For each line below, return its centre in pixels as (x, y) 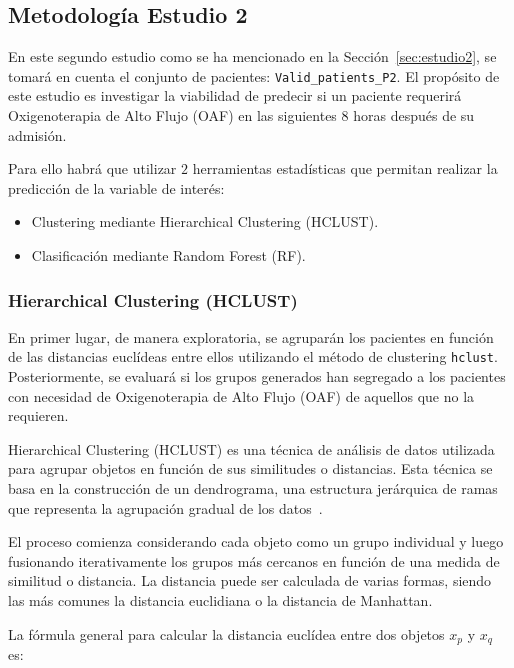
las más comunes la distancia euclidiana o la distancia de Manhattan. (220, 600)
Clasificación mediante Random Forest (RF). (168, 255)
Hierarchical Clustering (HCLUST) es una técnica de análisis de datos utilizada (251, 448)
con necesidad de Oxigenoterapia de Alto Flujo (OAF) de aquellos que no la (241, 395)
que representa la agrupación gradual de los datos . (165, 507)
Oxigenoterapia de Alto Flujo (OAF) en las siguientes (172, 115)
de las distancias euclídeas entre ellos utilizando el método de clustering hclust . (253, 356)
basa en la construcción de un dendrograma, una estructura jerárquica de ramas (253, 488)
